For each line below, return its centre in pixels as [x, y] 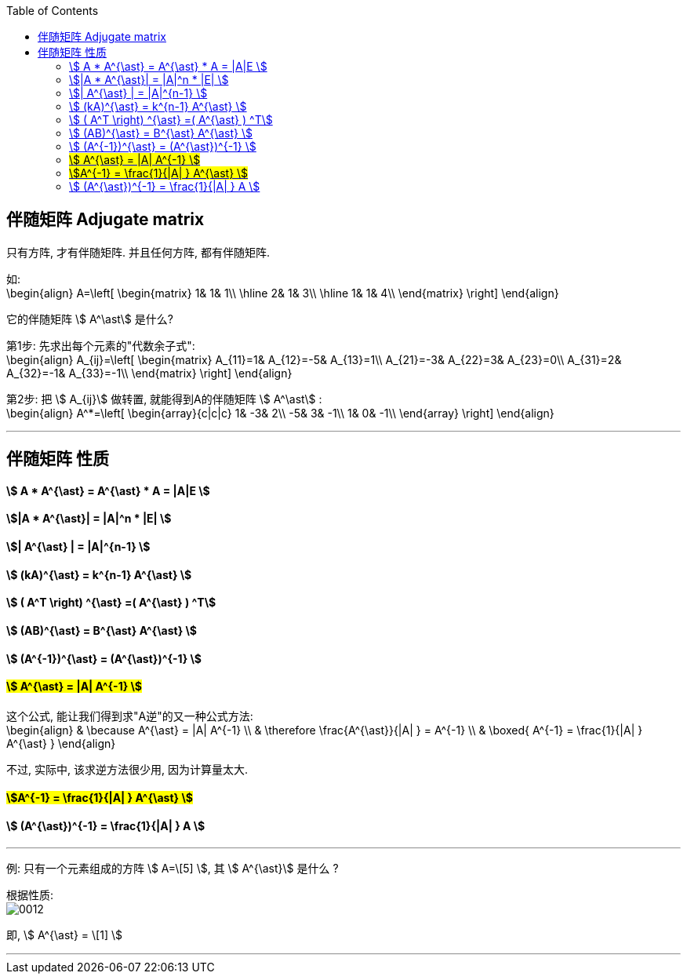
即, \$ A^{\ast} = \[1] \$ [64, 934]
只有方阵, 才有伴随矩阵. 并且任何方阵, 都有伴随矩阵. [138, 252]
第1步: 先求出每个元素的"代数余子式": [101, 345]
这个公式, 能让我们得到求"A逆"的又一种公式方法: [130, 716]
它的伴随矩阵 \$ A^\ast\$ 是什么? [90, 319]
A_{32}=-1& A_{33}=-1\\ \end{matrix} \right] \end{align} [149, 373]
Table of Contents [53, 11]
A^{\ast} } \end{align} [61, 743]
